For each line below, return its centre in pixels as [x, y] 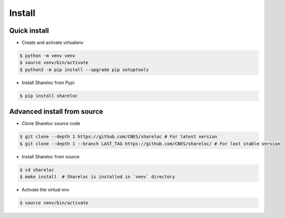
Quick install [29, 31]
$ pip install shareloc [49, 96]
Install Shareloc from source [51, 156]
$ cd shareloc [37, 170]
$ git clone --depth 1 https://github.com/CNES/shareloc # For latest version [118, 137]
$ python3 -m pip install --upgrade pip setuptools [84, 69]
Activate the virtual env [45, 190]
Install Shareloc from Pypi [48, 83]
